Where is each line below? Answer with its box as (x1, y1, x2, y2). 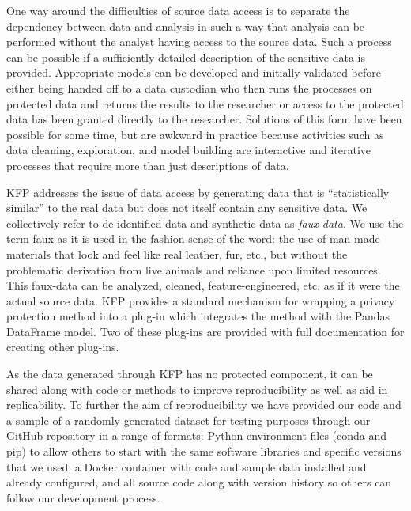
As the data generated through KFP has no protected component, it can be (6, 365, 373, 382)
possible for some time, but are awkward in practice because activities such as (6, 126, 384, 142)
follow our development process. (6, 489, 160, 505)
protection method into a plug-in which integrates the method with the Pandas (6, 308, 390, 324)
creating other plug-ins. (6, 339, 119, 355)
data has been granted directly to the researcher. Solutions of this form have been (6, 111, 402, 127)
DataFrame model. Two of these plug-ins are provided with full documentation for (6, 323, 405, 339)
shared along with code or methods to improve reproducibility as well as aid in (6, 380, 388, 397)
